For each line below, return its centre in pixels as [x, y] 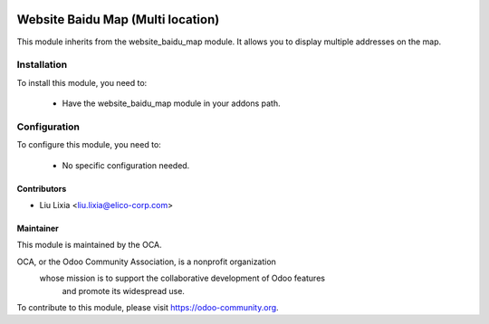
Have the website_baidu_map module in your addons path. [171, 103]
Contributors [42, 188]
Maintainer [38, 228]
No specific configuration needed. [126, 165]
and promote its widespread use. [124, 291]
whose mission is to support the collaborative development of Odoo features [182, 278]
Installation [42, 65]
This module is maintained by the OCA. [89, 245]
